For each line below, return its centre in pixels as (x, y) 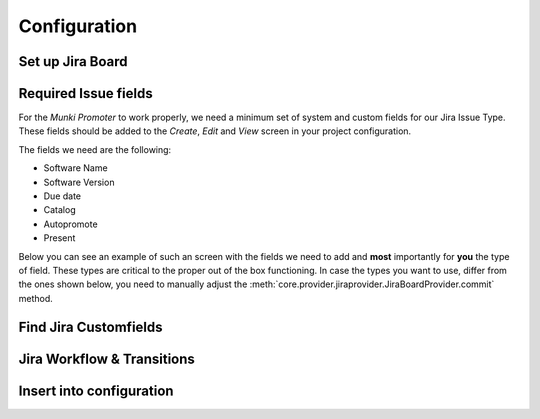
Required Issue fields (86, 93)
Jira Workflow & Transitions (106, 358)
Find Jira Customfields (91, 326)
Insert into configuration (96, 390)
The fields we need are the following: (95, 149)
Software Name (76, 168)
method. (36, 298)
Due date (62, 196)
